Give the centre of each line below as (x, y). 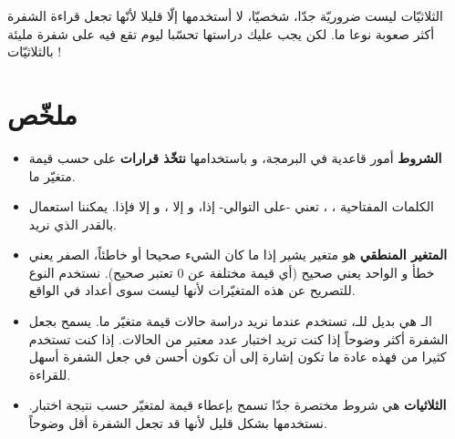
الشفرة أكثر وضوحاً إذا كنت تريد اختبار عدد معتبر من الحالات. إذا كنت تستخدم (238, 338)
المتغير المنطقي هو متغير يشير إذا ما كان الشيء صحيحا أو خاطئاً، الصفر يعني (238, 255)
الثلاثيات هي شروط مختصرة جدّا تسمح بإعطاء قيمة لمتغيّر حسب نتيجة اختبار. (238, 405)
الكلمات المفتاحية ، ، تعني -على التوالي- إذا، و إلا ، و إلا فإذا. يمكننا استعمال (231, 206)
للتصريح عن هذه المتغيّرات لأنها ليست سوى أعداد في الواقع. (192, 290)
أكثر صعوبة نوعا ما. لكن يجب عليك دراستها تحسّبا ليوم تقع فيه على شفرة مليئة (221, 33)
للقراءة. (50, 374)
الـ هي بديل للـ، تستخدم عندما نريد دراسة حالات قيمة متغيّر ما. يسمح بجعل (230, 321)
